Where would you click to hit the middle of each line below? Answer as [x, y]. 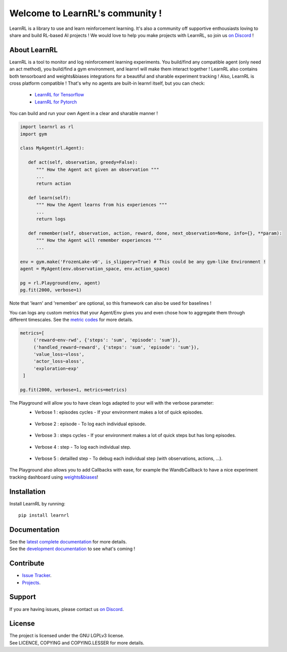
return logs [51, 219]
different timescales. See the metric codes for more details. [71, 319]
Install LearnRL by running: [37, 503]
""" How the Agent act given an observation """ [98, 169]
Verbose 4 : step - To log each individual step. [83, 447]
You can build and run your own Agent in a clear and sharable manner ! [84, 114]
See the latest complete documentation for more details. [68, 541]
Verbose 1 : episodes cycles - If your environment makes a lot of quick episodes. [119, 412]
